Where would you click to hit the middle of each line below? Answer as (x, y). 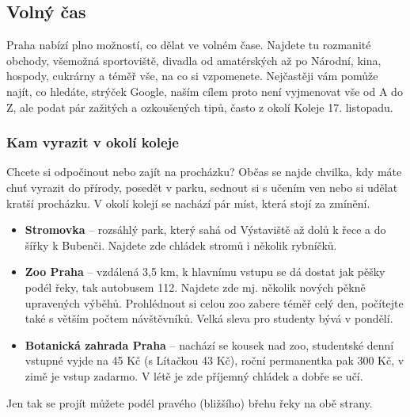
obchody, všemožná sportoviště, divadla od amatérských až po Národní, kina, (194, 60)
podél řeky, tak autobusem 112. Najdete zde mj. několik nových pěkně (195, 287)
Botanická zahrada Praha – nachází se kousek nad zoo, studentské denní (209, 344)
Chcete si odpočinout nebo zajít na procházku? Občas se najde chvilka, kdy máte (204, 172)
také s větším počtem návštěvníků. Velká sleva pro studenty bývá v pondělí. (209, 318)
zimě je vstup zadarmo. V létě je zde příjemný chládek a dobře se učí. (194, 375)
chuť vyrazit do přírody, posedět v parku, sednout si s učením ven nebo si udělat (202, 187)
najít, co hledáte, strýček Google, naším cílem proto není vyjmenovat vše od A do (205, 91)
